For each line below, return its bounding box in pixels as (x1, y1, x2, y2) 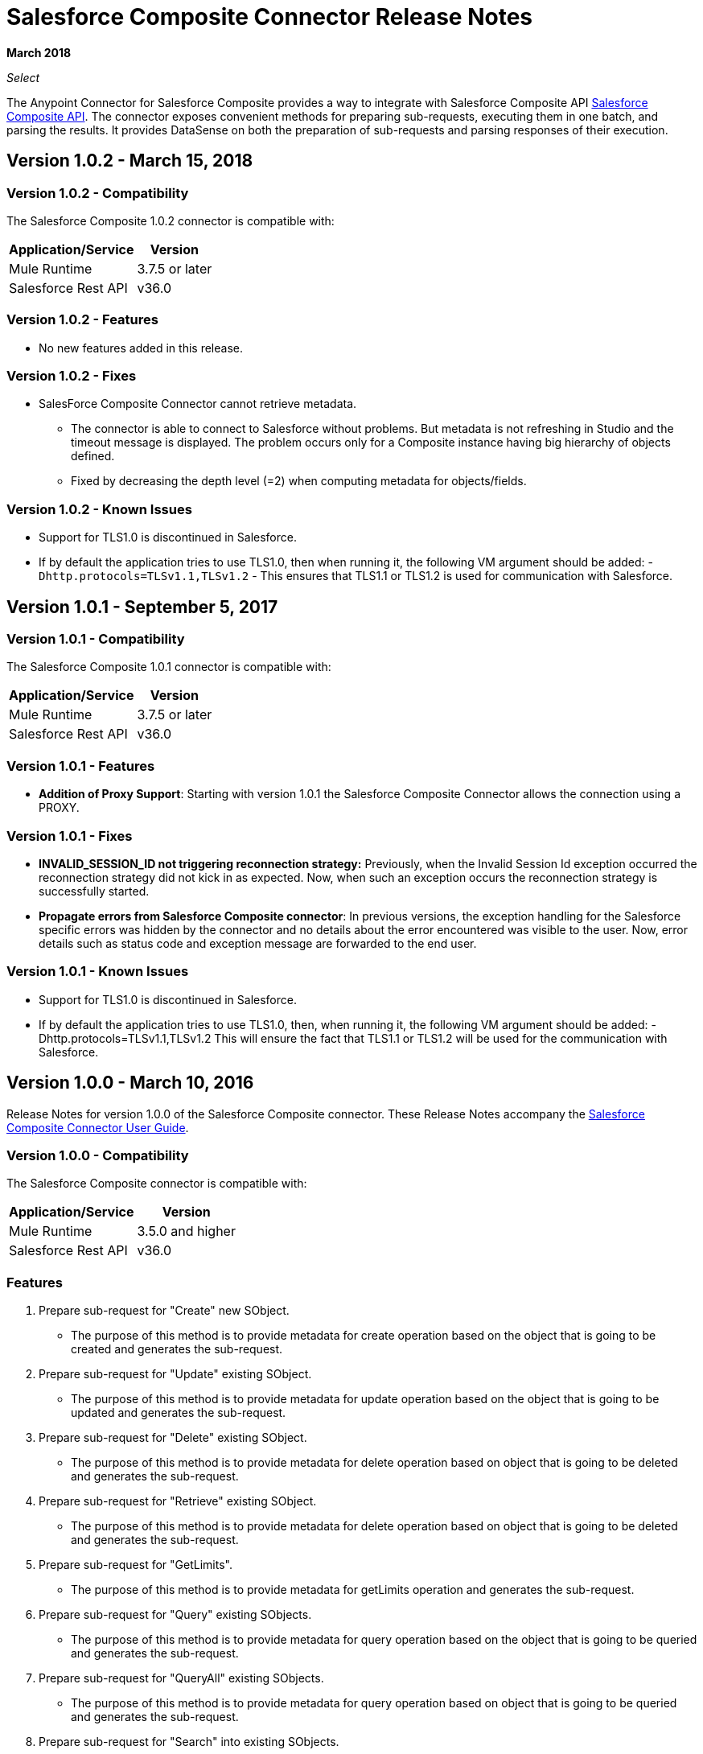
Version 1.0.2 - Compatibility (6, 184, 189, 201)
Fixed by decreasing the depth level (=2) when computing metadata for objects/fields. (71, 474, 527, 488)
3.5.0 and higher (137, 1223, 236, 1240)
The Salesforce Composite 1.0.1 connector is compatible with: (6, 660, 331, 674)
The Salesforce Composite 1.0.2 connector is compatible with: (6, 213, 335, 228)
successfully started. (39, 883, 150, 898)
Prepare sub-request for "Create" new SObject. (39, 1303, 290, 1318)
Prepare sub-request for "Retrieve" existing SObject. (39, 1494, 317, 1509)
